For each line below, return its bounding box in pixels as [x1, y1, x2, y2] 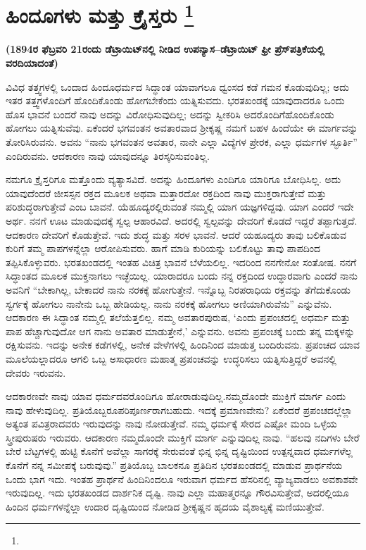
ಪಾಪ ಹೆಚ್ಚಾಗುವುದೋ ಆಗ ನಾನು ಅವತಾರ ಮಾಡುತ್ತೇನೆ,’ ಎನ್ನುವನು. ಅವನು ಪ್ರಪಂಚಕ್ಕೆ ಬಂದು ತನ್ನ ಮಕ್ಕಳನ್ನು [6, 323, 355, 338]
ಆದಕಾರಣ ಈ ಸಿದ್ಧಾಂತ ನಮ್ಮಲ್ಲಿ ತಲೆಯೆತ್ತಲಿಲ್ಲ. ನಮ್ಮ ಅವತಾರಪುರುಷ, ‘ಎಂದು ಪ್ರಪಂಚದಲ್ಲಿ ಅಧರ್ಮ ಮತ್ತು [6, 310, 351, 325]
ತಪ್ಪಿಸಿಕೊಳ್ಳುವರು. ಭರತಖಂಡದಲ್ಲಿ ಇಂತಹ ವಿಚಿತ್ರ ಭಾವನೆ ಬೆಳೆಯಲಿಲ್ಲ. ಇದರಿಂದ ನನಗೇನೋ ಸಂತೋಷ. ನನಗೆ [6, 254, 357, 269]
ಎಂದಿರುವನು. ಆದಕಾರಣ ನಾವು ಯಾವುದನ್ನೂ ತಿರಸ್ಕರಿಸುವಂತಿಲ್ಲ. [6, 148, 210, 163]
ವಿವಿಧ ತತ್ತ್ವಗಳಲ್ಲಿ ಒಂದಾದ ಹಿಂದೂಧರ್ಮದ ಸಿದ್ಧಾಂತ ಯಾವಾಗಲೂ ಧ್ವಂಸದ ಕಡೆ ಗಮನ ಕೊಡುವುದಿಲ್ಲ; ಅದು [6, 79, 349, 94]
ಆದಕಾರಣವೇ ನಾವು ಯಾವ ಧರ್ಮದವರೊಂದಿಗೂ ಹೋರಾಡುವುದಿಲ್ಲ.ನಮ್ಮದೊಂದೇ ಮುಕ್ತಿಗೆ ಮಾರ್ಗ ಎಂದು [6, 389, 346, 404]
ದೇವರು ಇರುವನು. [6, 365, 66, 380]
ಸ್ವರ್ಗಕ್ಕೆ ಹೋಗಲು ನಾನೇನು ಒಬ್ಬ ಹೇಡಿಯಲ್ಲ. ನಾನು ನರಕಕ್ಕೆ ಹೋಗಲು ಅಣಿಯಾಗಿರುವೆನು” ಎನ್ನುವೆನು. [6, 296, 332, 311]
